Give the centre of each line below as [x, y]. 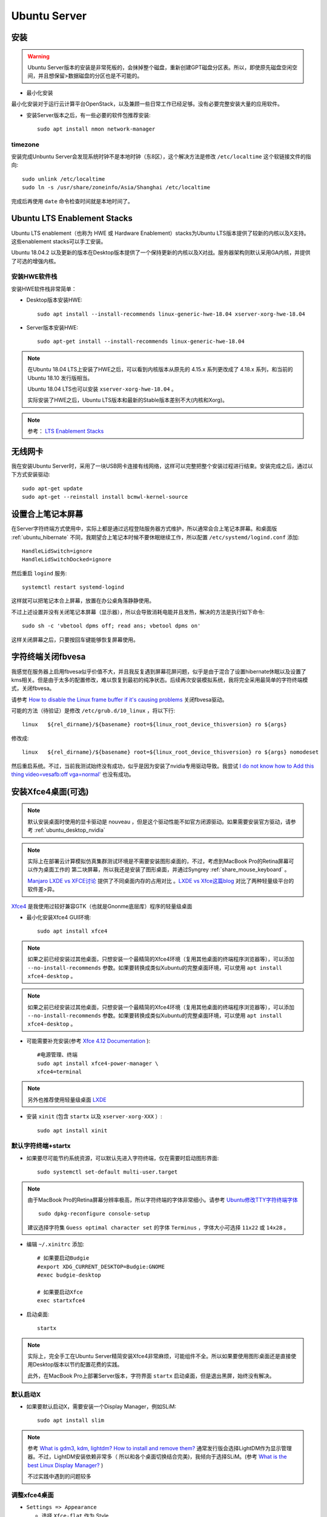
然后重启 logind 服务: [39, 573]
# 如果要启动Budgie [63, 1258]
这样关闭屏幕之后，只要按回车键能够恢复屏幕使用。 [75, 640]
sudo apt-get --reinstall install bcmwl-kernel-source [105, 497]
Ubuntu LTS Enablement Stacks [72, 218]
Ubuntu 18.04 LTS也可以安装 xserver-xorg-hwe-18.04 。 [102, 389]
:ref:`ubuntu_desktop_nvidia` [70, 830]
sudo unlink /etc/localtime [64, 179]
